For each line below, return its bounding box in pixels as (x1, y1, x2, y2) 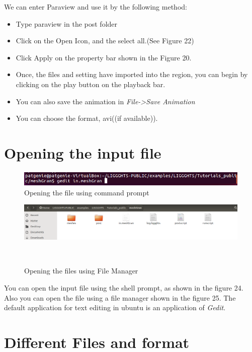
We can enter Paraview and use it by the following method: (4, 2, 187, 12)
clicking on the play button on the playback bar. (16, 79, 165, 89)
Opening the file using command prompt (24, 187, 149, 197)
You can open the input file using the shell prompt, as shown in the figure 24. (4, 283, 243, 293)
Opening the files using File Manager (24, 265, 138, 276)
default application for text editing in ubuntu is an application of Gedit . (4, 302, 226, 313)
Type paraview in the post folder (16, 18, 118, 29)
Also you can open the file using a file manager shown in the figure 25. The (4, 292, 236, 303)
